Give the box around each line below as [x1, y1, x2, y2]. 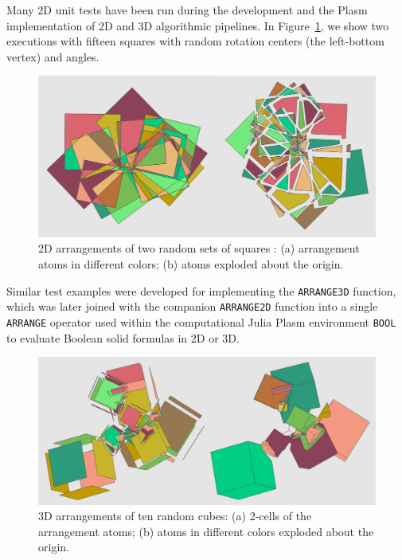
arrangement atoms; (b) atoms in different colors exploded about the [38, 523, 374, 539]
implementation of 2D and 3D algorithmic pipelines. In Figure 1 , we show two [6, 17, 389, 33]
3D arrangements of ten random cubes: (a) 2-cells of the [38, 507, 312, 524]
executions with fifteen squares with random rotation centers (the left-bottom [6, 33, 384, 49]
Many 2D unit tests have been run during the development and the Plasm [6, 2, 368, 18]
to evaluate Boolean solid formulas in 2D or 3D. [6, 329, 240, 346]
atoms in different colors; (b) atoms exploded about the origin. [38, 256, 344, 272]
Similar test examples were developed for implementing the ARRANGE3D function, [6, 282, 396, 299]
